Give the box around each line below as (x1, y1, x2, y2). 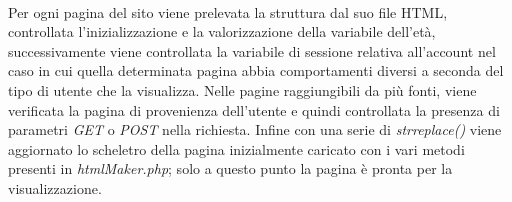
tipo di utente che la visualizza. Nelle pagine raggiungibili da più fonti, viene (8, 79, 477, 100)
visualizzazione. (8, 177, 102, 198)
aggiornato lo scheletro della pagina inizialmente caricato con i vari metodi (8, 138, 465, 159)
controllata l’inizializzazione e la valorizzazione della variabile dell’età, (8, 21, 436, 42)
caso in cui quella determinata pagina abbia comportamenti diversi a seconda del (8, 60, 504, 81)
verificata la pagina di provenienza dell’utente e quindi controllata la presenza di (8, 99, 500, 120)
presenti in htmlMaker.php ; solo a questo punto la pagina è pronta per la (8, 158, 453, 179)
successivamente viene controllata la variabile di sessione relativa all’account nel (8, 40, 496, 61)
